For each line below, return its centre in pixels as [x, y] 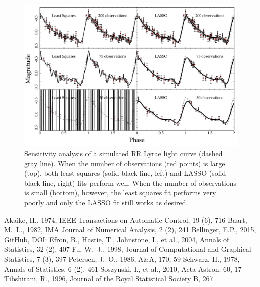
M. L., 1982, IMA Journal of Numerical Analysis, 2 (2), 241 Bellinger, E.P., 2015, [130, 229]
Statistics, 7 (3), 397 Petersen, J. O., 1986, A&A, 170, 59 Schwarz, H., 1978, [122, 259]
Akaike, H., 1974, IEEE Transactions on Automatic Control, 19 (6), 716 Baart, [126, 219]
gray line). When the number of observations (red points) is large [125, 163]
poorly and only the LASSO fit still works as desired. [106, 202]
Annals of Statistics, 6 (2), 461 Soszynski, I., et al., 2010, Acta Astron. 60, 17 [123, 269]
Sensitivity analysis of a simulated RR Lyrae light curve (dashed [123, 153]
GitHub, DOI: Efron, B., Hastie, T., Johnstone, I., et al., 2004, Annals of [117, 239]
